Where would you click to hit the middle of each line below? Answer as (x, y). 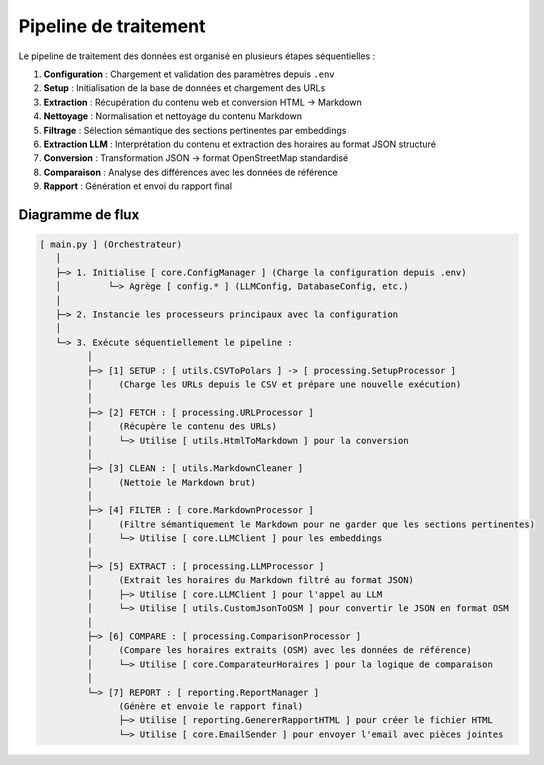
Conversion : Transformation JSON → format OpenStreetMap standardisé (196, 158)
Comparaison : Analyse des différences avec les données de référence (191, 172)
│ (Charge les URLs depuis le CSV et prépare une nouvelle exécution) (274, 384)
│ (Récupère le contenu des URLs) (181, 426)
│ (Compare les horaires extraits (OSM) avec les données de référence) (279, 650)
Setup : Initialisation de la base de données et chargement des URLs (184, 88)
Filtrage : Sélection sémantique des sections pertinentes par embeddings (195, 130)
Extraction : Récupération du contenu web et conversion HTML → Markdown (202, 102)
